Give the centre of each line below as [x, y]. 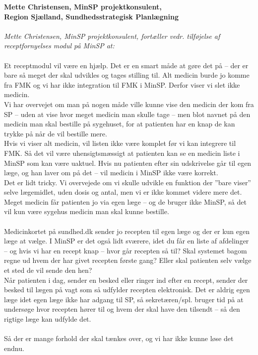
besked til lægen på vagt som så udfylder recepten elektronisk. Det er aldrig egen [127, 290]
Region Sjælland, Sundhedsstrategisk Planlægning [91, 16]
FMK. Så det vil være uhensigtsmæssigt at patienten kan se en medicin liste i [122, 153]
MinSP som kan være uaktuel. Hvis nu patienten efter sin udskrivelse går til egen [128, 163]
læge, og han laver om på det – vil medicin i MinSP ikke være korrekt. [111, 173]
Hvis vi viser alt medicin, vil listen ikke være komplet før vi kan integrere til [120, 143]
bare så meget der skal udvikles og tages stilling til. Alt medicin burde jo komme [127, 75]
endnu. [14, 348]
